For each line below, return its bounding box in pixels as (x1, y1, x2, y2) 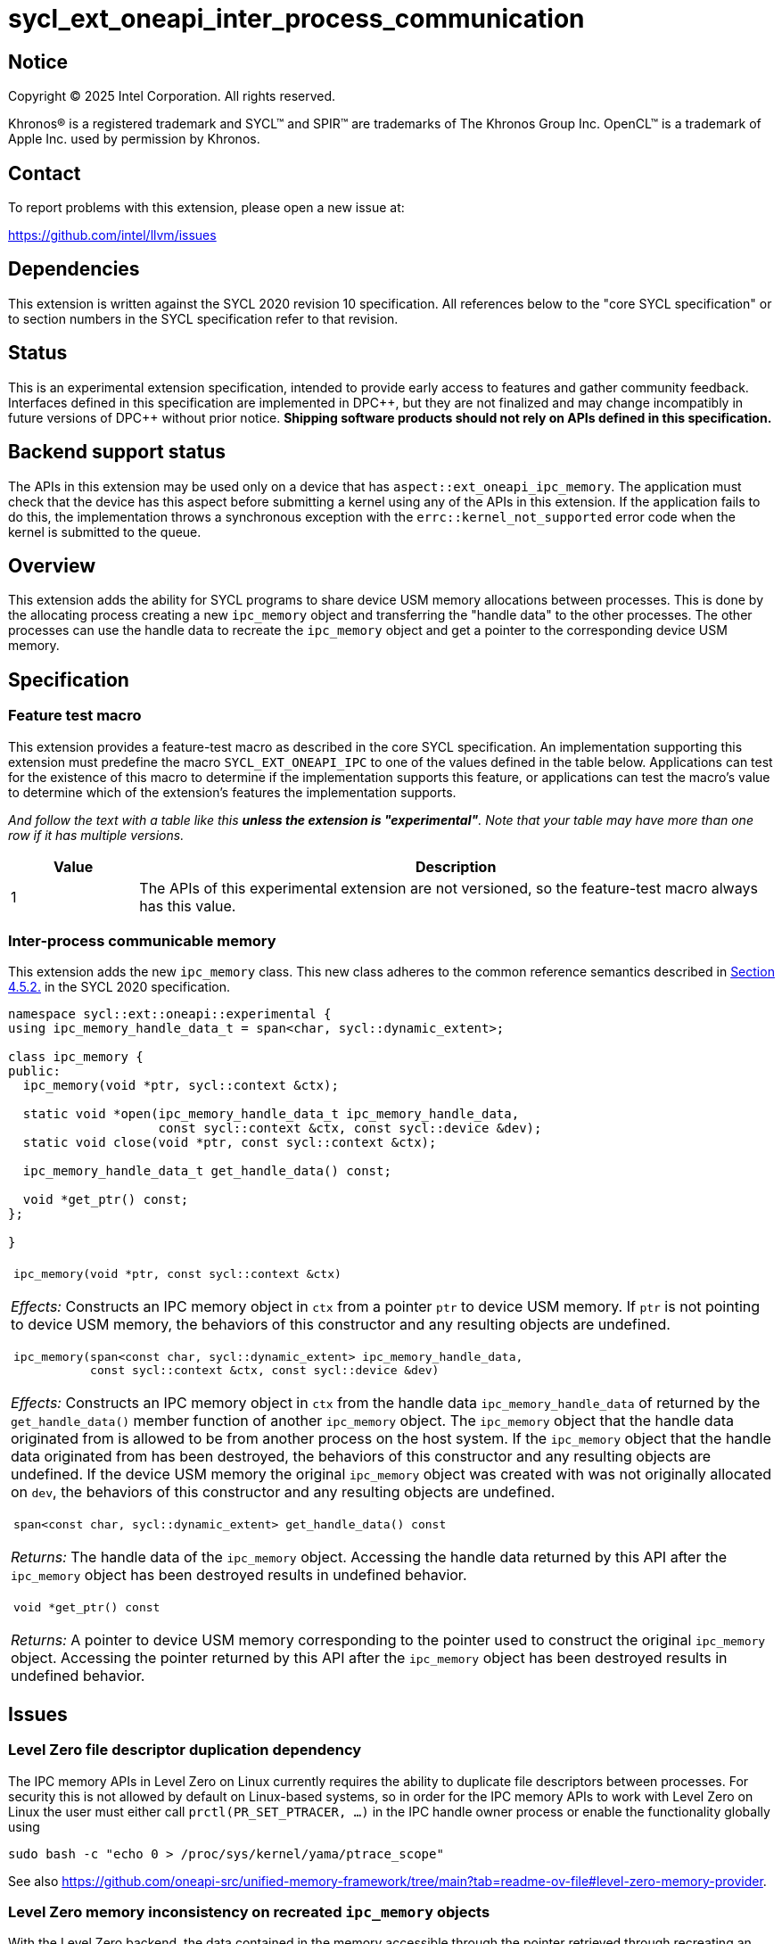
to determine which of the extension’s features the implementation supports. (8, 784, 457, 800)
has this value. (139, 896, 236, 915)
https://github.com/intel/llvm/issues (8, 227, 217, 243)
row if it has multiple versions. (8, 827, 185, 843)
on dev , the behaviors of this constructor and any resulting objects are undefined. (11, 1483, 556, 1502)
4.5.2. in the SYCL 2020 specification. (8, 979, 230, 995)
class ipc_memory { (8, 1050, 144, 1065)
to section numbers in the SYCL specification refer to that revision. (8, 310, 399, 326)
